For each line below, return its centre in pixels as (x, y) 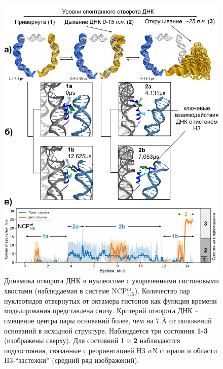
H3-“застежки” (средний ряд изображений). (72, 360)
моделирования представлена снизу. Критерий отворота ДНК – (101, 310)
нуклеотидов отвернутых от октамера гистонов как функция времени (110, 300)
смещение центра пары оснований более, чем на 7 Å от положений (108, 321)
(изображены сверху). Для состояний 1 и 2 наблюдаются (92, 340)
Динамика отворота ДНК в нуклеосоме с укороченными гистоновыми (111, 281)
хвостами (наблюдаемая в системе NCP (66, 290)
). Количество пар (162, 290)
